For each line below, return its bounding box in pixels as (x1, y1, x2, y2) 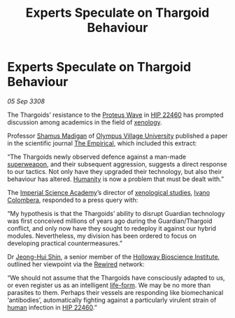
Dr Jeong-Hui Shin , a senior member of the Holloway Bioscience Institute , (7, 252, 220, 261)
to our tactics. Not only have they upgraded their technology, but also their (7, 167, 222, 175)
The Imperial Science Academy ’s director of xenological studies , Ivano (7, 188, 211, 196)
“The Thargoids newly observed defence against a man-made (7, 152, 187, 161)
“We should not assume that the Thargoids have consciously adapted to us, (7, 273, 225, 282)
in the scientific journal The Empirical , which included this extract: (7, 138, 197, 147)
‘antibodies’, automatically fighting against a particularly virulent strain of (7, 296, 217, 304)
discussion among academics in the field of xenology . (7, 117, 162, 127)
